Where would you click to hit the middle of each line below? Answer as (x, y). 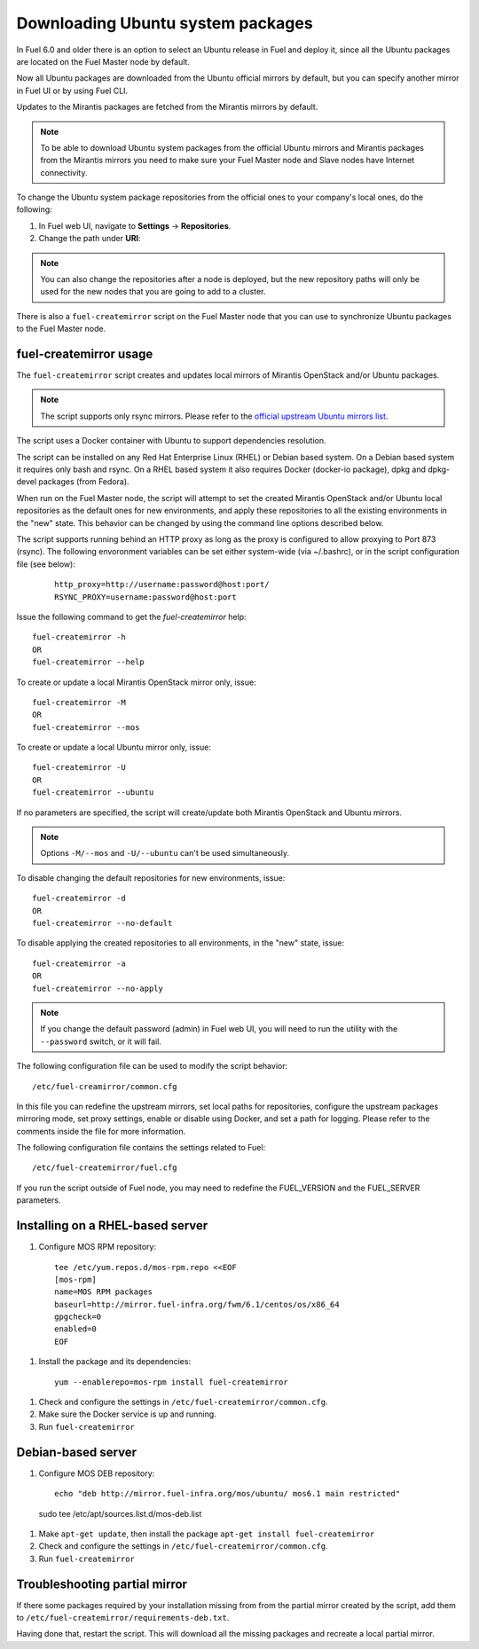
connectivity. (64, 172)
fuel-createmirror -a (79, 963)
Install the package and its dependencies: (114, 1362)
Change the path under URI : (90, 239)
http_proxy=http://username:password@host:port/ (162, 585)
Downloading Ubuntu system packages (165, 23)
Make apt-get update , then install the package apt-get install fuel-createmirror (207, 1534)
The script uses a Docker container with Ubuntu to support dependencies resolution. (172, 441)
